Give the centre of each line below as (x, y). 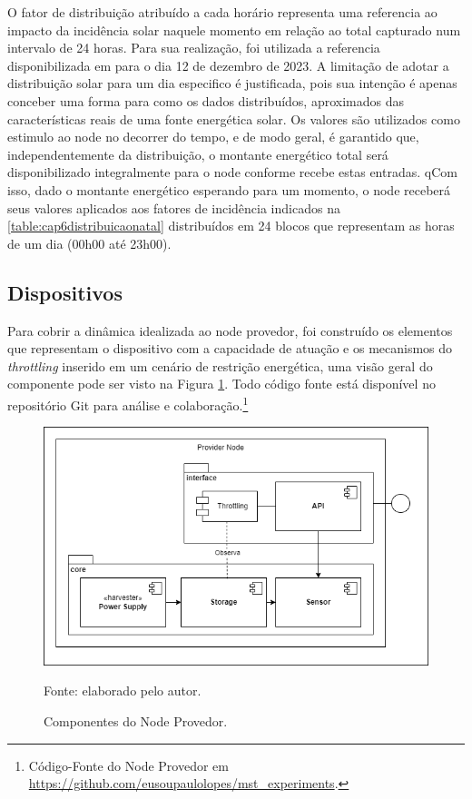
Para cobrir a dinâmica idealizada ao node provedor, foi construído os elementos (230, 330)
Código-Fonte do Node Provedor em (128, 765)
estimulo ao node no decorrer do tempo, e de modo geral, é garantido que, (213, 137)
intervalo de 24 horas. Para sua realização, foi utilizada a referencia (194, 48)
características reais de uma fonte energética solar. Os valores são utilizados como (234, 118)
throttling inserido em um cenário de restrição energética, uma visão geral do (220, 365)
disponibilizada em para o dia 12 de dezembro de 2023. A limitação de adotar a (228, 65)
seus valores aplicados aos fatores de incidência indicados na (174, 207)
